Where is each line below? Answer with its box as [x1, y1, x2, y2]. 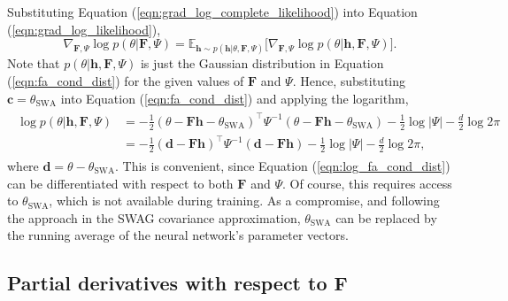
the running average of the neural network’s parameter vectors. [7, 226, 349, 244]
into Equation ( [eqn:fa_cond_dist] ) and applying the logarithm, [60, 89, 409, 107]
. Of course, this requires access [281, 174, 452, 192]
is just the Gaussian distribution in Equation [140, 54, 384, 73]
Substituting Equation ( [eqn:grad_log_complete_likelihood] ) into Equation [7, 3, 418, 20]
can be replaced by [335, 208, 437, 227]
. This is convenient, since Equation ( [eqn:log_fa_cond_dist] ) [115, 156, 450, 174]
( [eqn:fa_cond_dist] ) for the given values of [7, 71, 244, 89]
